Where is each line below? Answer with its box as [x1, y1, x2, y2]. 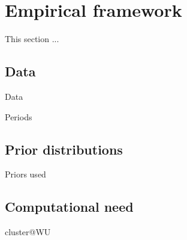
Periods [5, 110, 32, 123]
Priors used [5, 168, 46, 180]
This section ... [5, 32, 59, 45]
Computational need [5, 197, 134, 216]
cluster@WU [5, 226, 51, 238]
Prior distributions [5, 140, 123, 158]
